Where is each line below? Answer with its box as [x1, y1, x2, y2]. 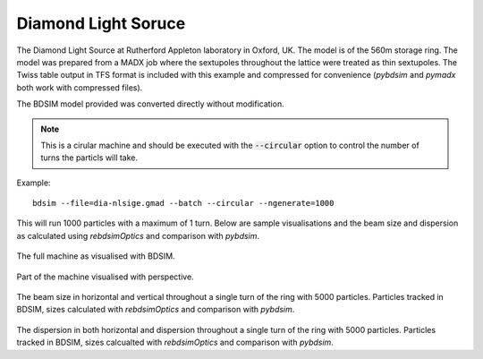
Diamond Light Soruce [16, 13, 186, 33]
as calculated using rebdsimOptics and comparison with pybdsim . [16, 230, 259, 241]
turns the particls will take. [40, 152, 139, 163]
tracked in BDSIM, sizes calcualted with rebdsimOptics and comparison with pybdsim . [16, 337, 335, 348]
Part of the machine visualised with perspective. [16, 271, 194, 282]
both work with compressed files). [16, 81, 143, 93]
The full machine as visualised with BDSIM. [16, 251, 175, 261]
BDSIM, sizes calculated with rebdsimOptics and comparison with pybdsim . [16, 304, 295, 315]
